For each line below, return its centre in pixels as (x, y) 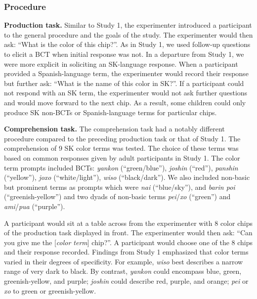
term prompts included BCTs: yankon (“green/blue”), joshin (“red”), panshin (121, 167)
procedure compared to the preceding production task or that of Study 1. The (122, 138)
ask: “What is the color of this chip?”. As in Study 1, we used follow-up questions (127, 44)
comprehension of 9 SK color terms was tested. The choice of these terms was (121, 148)
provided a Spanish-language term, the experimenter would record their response (126, 73)
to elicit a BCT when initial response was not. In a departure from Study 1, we (124, 54)
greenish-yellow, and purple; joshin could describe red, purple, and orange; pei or (126, 281)
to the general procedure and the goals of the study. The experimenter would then (128, 34)
